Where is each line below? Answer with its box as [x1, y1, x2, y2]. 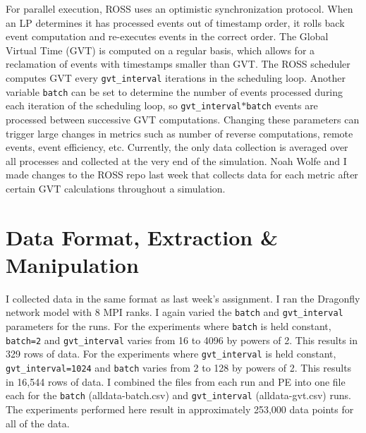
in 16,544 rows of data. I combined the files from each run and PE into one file [6, 374, 346, 389]
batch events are [246, 98, 318, 113]
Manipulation [6, 250, 139, 279]
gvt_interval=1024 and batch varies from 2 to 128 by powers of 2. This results [6, 360, 352, 375]
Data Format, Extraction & [6, 222, 278, 251]
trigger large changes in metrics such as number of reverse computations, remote [6, 126, 353, 140]
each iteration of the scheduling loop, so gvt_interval [6, 98, 242, 113]
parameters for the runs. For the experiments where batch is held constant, [6, 319, 331, 334]
